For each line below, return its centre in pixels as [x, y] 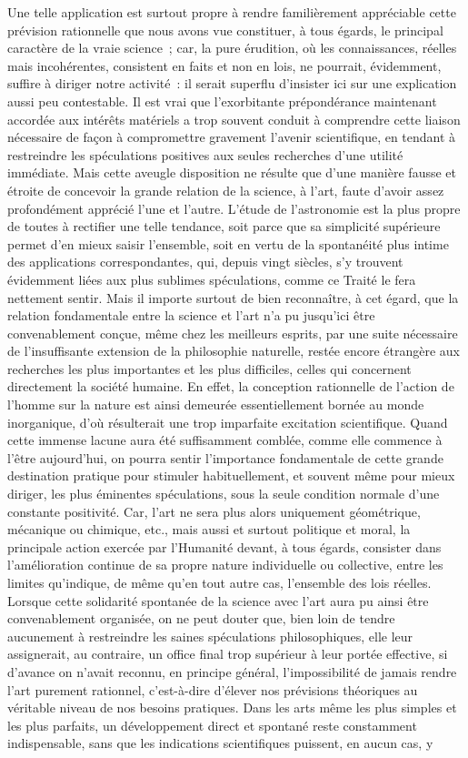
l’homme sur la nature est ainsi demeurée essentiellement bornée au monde [216, 404]
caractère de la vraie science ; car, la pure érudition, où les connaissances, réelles [232, 48]
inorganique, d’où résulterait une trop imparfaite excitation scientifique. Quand [228, 422]
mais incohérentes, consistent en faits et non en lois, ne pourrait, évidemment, [224, 65]
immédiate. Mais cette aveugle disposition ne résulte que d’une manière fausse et [232, 172]
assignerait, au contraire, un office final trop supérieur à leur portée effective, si [228, 654]
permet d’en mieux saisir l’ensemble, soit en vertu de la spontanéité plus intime [228, 243]
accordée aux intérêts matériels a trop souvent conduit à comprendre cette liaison [234, 119]
